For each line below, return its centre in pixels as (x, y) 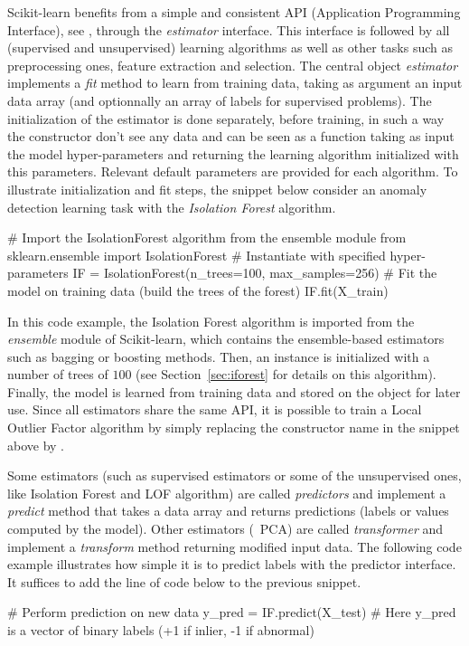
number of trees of (58, 374)
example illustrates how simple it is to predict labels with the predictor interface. (232, 564)
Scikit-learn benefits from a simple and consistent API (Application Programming (234, 12)
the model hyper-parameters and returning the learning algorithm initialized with (233, 153)
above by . (36, 445)
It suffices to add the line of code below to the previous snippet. (184, 581)
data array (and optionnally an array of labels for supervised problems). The (220, 100)
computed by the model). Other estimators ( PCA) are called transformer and (225, 529)
